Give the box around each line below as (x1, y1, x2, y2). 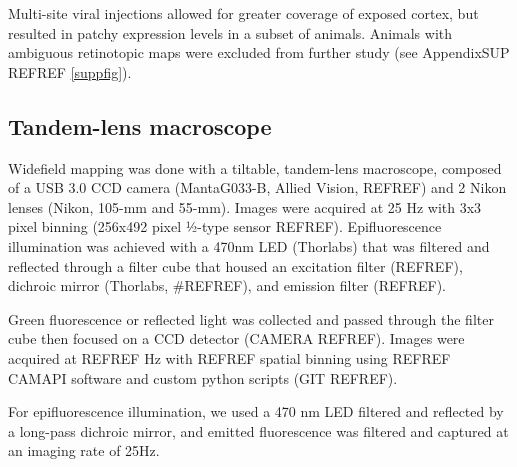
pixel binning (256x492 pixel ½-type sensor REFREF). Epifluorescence (8, 216, 442, 237)
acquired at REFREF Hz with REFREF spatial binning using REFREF (8, 347, 451, 368)
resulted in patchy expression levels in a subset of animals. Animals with (8, 22, 453, 43)
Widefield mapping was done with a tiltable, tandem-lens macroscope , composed (8, 157, 502, 178)
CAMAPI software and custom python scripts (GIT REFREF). (8, 367, 398, 388)
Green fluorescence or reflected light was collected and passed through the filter (8, 308, 494, 329)
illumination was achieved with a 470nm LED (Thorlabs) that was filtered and (8, 235, 490, 256)
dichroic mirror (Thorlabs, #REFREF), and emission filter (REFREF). (8, 275, 447, 296)
